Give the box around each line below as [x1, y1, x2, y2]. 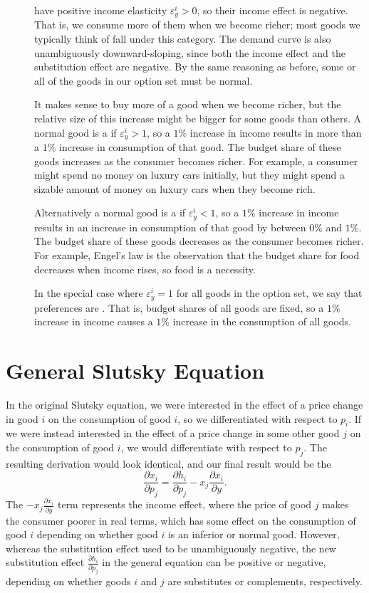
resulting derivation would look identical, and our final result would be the [6, 456, 331, 471]
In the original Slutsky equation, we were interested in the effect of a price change [6, 397, 363, 412]
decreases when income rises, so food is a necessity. [34, 261, 256, 276]
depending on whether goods [6, 573, 131, 588]
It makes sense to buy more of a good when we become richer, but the [34, 97, 341, 112]
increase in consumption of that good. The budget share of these [59, 140, 341, 154]
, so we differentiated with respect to [177, 411, 338, 426]
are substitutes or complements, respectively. [167, 573, 363, 588]
